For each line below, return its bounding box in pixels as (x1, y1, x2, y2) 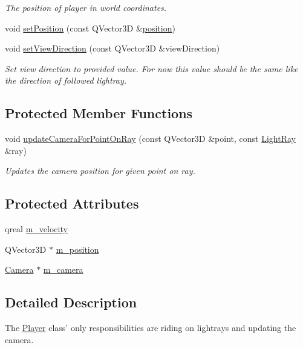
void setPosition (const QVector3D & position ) (5, 21, 175, 34)
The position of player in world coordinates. (5, 1, 167, 13)
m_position (56, 243, 99, 255)
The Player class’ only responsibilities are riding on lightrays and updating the (5, 321, 296, 334)
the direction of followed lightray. (5, 74, 127, 87)
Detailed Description (5, 293, 137, 312)
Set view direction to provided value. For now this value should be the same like (5, 62, 298, 75)
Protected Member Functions (5, 104, 193, 122)
